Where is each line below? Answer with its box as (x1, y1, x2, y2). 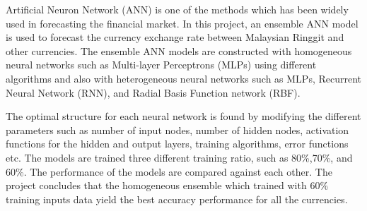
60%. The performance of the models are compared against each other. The (6, 164, 332, 179)
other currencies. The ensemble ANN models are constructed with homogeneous (6, 43, 352, 58)
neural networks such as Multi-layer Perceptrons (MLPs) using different (6, 57, 317, 72)
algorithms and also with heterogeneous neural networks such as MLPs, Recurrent (6, 71, 362, 85)
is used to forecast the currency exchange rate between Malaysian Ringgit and (6, 30, 344, 44)
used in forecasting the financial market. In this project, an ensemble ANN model (6, 16, 359, 30)
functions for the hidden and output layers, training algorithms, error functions (6, 136, 349, 151)
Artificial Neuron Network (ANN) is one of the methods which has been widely (6, 2, 349, 16)
